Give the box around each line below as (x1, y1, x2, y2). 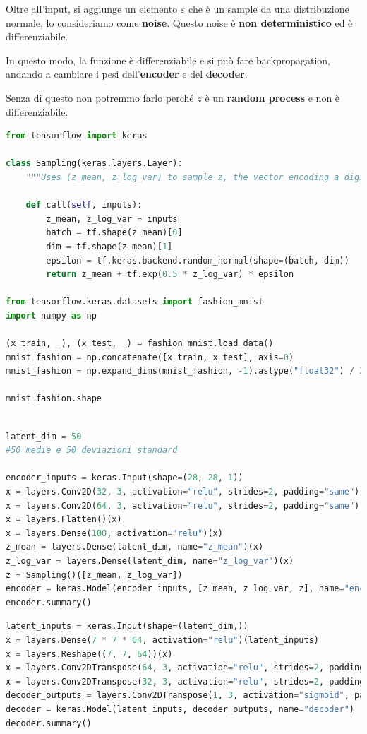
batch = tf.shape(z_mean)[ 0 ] (46, 227, 183, 238)
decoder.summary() (6, 718, 92, 728)
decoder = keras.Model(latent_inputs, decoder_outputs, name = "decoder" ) (6, 704, 355, 714)
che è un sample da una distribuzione (188, 1, 349, 16)
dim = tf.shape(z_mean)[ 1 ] (46, 241, 173, 251)
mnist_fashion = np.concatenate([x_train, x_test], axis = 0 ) (6, 352, 294, 362)
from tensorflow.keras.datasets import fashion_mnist (6, 297, 264, 307)
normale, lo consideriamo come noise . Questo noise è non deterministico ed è (6, 15, 353, 30)
